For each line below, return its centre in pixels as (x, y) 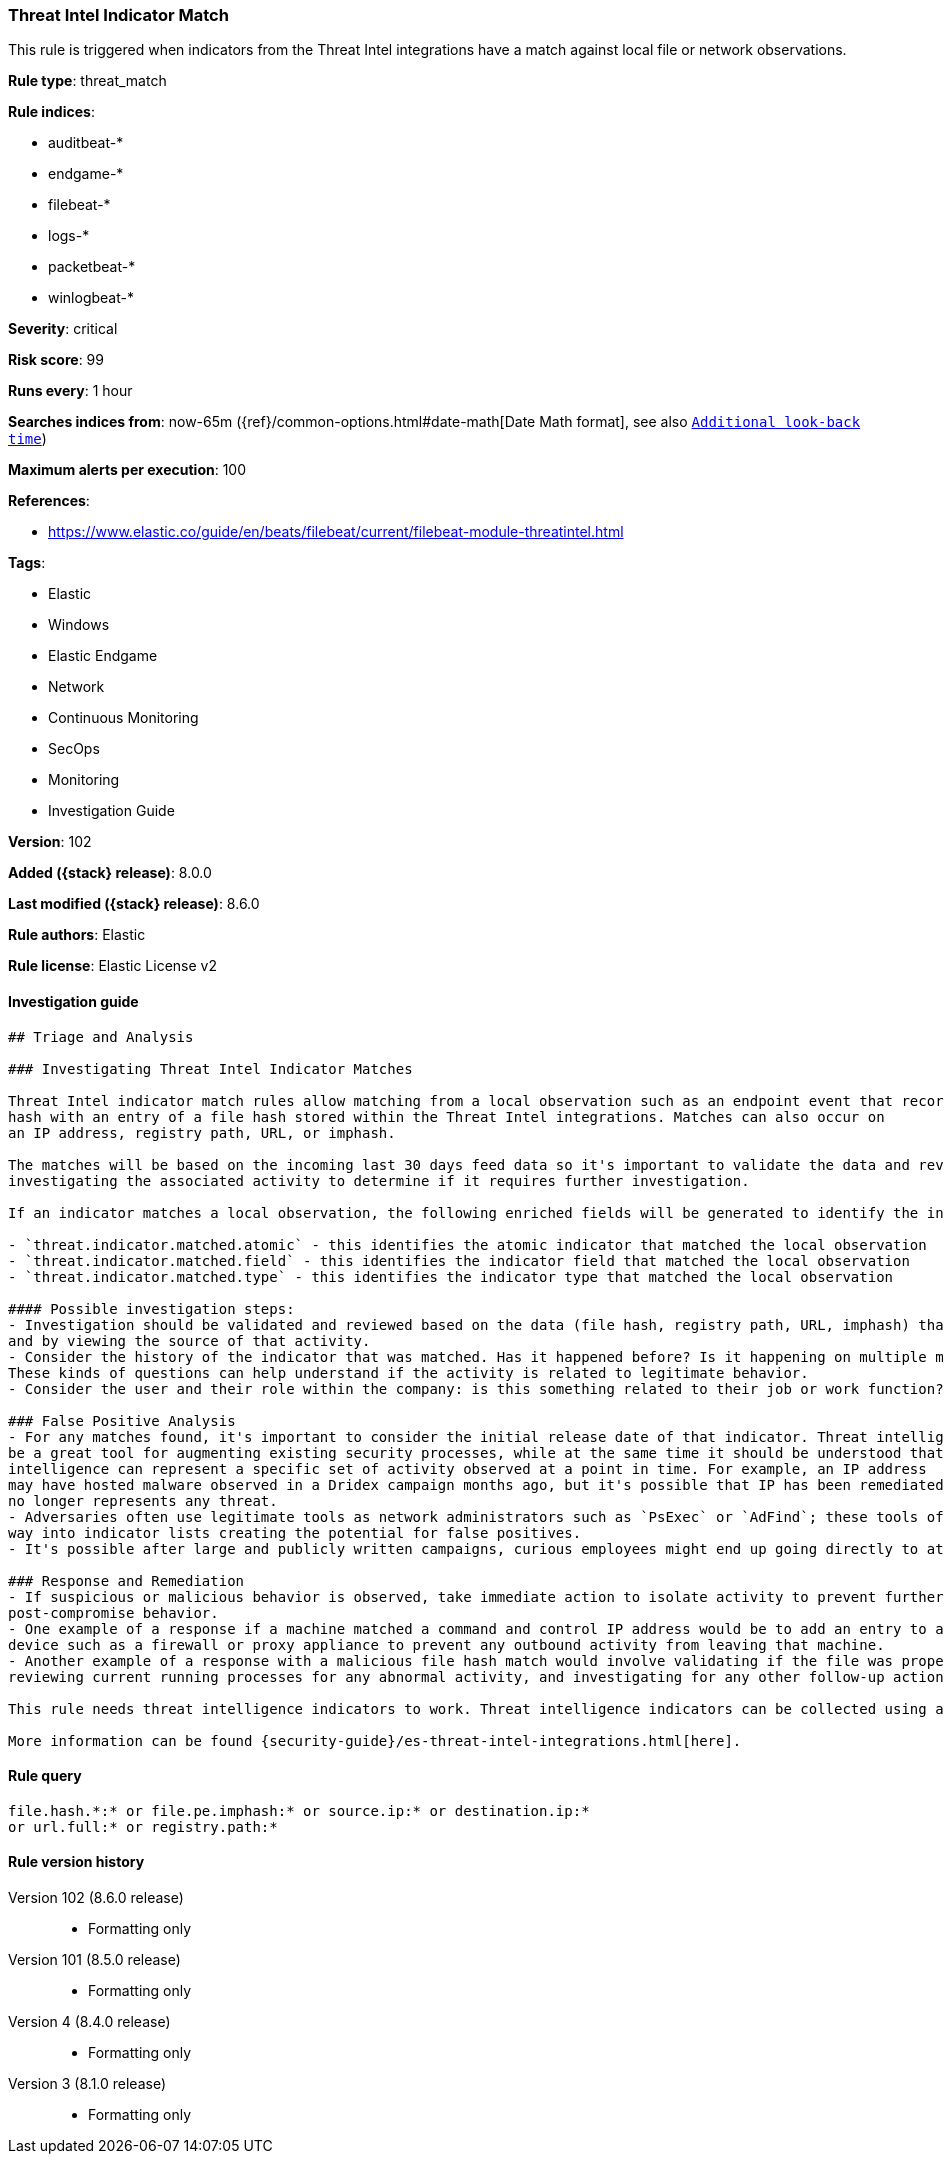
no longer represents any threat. (143, 1500)
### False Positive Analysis (122, 1420)
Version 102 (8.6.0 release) (96, 1898)
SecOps (74, 749)
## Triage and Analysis (101, 1036)
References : (49, 501)
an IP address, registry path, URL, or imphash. (202, 1132)
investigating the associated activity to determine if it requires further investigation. (379, 1180)
